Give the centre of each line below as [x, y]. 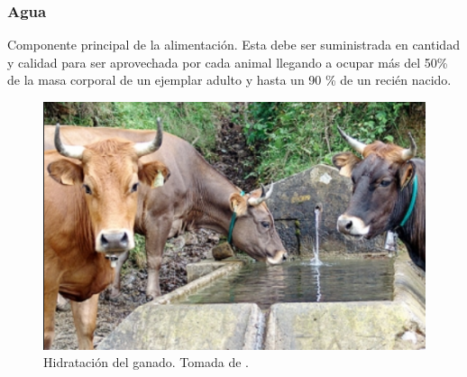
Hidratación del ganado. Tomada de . [146, 362]
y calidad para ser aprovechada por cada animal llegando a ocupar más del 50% [228, 62]
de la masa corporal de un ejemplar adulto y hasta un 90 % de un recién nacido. [229, 80]
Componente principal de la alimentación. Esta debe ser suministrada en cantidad [233, 45]
